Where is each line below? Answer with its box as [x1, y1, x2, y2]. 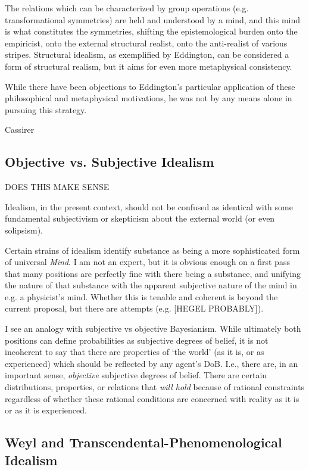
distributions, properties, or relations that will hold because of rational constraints [5, 381, 305, 393]
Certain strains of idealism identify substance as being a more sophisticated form [5, 244, 300, 256]
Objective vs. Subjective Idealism [5, 152, 214, 171]
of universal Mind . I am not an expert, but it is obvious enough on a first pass [5, 256, 290, 268]
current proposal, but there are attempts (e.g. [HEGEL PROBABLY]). [5, 302, 264, 315]
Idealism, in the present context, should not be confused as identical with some [5, 200, 293, 213]
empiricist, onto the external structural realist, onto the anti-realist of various [5, 36, 288, 49]
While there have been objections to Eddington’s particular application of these [5, 80, 295, 92]
